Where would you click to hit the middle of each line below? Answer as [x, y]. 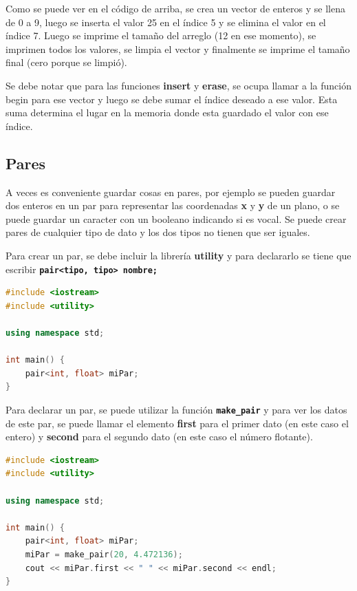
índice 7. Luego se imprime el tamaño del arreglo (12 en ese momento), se [161, 35]
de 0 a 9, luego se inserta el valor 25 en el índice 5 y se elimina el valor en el [166, 22]
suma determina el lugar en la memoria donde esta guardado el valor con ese [167, 112]
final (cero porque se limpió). [66, 62]
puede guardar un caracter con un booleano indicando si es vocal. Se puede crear [176, 218]
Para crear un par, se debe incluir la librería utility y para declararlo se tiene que [178, 255]
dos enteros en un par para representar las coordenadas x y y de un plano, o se [173, 205]
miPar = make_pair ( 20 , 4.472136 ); [104, 554]
